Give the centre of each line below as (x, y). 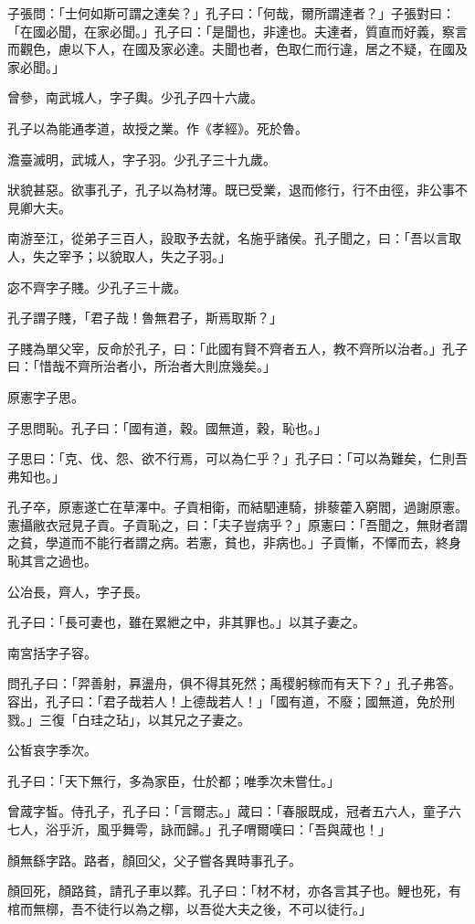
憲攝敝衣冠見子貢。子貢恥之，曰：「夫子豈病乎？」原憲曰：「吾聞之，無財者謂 (237, 524)
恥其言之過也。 (52, 561)
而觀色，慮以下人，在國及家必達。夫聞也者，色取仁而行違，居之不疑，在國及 (237, 49)
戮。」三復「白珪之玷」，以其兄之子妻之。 (129, 719)
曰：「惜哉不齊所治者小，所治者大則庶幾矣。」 (142, 366)
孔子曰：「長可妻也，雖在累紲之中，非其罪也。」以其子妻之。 (186, 622)
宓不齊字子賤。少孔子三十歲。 (97, 287)
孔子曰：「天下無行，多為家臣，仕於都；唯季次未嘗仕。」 (174, 780)
